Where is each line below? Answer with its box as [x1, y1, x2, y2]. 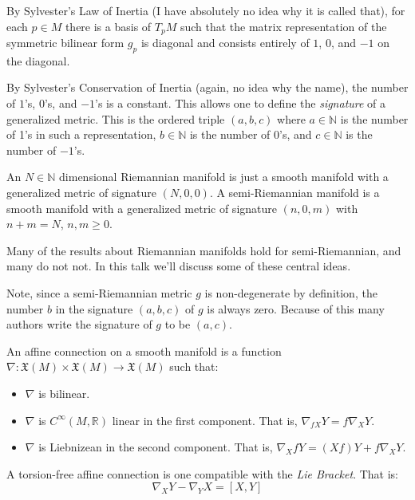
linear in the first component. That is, [112, 411, 298, 428]
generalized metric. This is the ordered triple [6, 110, 225, 127]
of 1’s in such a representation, [6, 126, 156, 143]
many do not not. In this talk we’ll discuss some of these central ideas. [6, 258, 351, 274]
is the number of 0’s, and [189, 126, 312, 143]
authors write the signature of [6, 316, 152, 333]
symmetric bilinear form [6, 34, 125, 51]
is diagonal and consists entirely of [140, 34, 310, 51]
